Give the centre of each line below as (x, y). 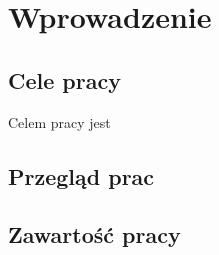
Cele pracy (64, 79)
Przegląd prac (81, 175)
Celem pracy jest (59, 121)
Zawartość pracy (94, 234)
